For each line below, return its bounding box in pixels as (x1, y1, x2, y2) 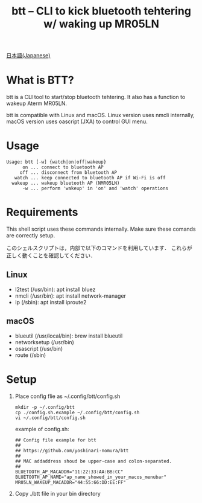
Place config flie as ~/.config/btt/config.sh (14, 392, 121, 400)
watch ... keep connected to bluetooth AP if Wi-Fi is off (14, 175, 166, 181)
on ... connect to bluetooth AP (22, 164, 104, 170)
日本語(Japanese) (6, 52, 51, 59)
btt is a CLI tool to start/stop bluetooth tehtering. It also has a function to (6, 94, 186, 101)
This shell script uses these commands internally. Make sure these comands (6, 225, 196, 232)
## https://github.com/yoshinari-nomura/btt (14, 447, 129, 453)
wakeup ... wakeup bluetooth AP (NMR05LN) (11, 180, 120, 187)
